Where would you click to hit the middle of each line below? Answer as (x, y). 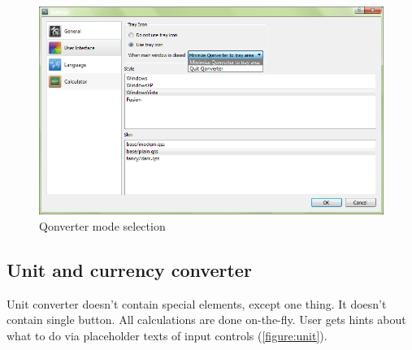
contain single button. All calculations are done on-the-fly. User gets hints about (206, 320)
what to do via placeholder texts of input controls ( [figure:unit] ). (167, 335)
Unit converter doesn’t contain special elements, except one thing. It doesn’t (197, 303)
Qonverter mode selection (102, 225)
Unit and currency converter (129, 269)
